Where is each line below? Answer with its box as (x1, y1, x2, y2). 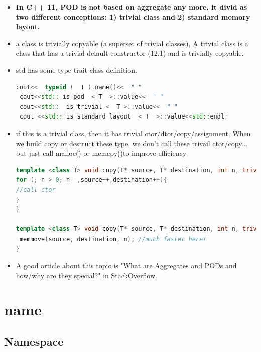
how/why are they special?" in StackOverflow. (16, 270, 157, 280)
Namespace (4, 334, 64, 349)
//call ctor (16, 186, 56, 193)
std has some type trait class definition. (16, 64, 137, 75)
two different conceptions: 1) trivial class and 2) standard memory (16, 11, 250, 22)
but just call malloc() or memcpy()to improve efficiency (16, 148, 187, 158)
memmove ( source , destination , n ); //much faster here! (19, 235, 207, 243)
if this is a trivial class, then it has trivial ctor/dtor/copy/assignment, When (16, 128, 251, 138)
